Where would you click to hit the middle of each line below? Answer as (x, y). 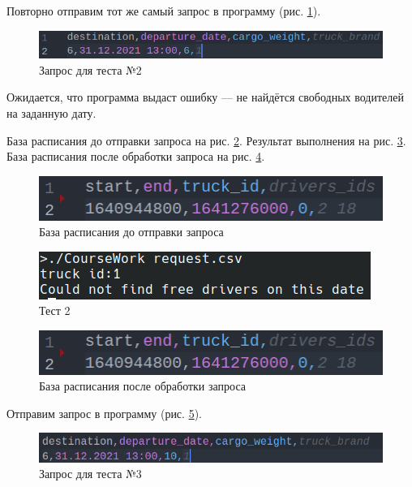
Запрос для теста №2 (90, 69)
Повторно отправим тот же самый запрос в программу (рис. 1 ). (164, 11)
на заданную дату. (51, 113)
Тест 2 (55, 310)
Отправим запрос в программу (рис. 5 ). (104, 413)
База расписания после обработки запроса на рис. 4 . (136, 156)
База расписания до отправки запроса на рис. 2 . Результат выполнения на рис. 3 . (206, 140)
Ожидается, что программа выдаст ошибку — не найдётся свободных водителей (205, 97)
